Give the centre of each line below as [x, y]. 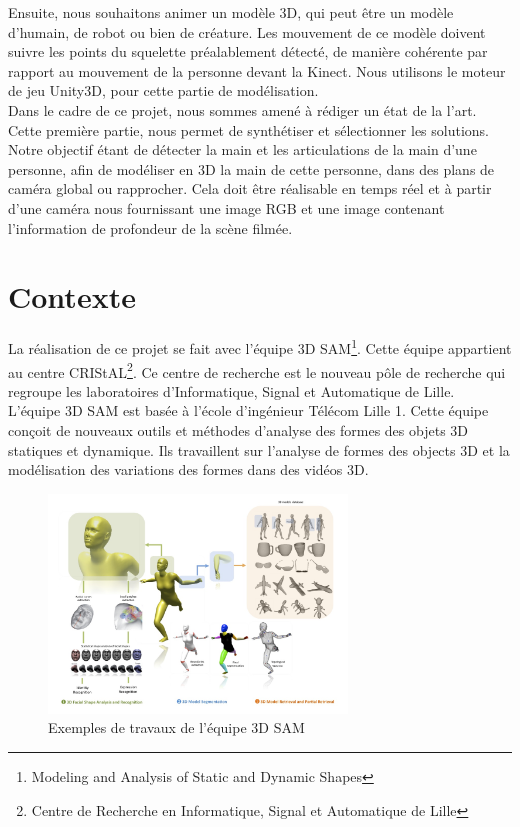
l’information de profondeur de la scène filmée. [150, 227]
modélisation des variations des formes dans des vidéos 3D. [188, 469]
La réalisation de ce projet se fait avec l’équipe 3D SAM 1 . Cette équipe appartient [260, 346]
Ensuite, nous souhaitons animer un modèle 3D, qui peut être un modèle [231, 12]
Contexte [72, 296]
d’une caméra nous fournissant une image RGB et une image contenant [226, 207]
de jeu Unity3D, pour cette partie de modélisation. [163, 90]
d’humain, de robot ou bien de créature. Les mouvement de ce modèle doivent [247, 31]
